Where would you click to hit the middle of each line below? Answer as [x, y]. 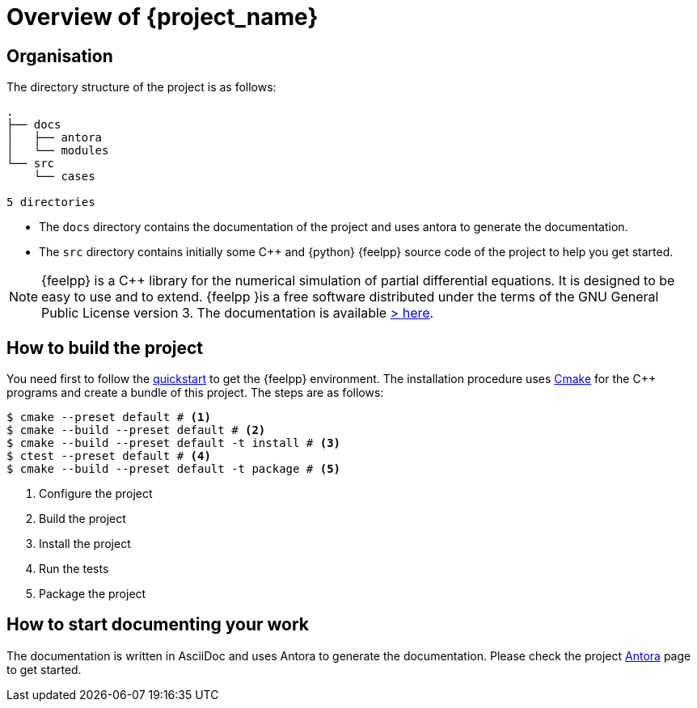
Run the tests [74, 569]
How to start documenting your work [158, 625]
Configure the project [96, 494]
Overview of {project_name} [163, 17]
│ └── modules [58, 151]
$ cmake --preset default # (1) [109, 417]
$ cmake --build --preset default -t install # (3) [174, 443]
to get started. [44, 669]
